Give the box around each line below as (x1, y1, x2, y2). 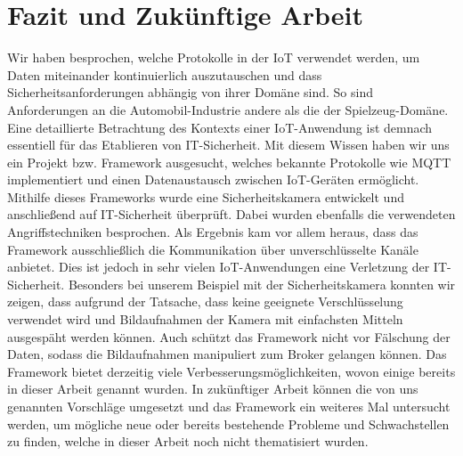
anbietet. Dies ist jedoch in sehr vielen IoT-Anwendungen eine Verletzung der (7, 257, 430, 276)
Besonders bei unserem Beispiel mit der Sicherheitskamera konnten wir (68, 274, 456, 293)
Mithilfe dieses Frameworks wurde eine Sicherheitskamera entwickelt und (7, 187, 404, 206)
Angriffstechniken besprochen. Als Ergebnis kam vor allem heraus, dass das (7, 223, 418, 241)
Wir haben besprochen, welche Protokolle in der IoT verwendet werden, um (7, 48, 420, 67)
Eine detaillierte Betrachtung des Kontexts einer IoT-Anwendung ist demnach (7, 118, 433, 136)
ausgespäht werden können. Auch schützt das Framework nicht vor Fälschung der (7, 327, 451, 346)
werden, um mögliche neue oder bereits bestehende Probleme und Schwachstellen (7, 414, 450, 433)
